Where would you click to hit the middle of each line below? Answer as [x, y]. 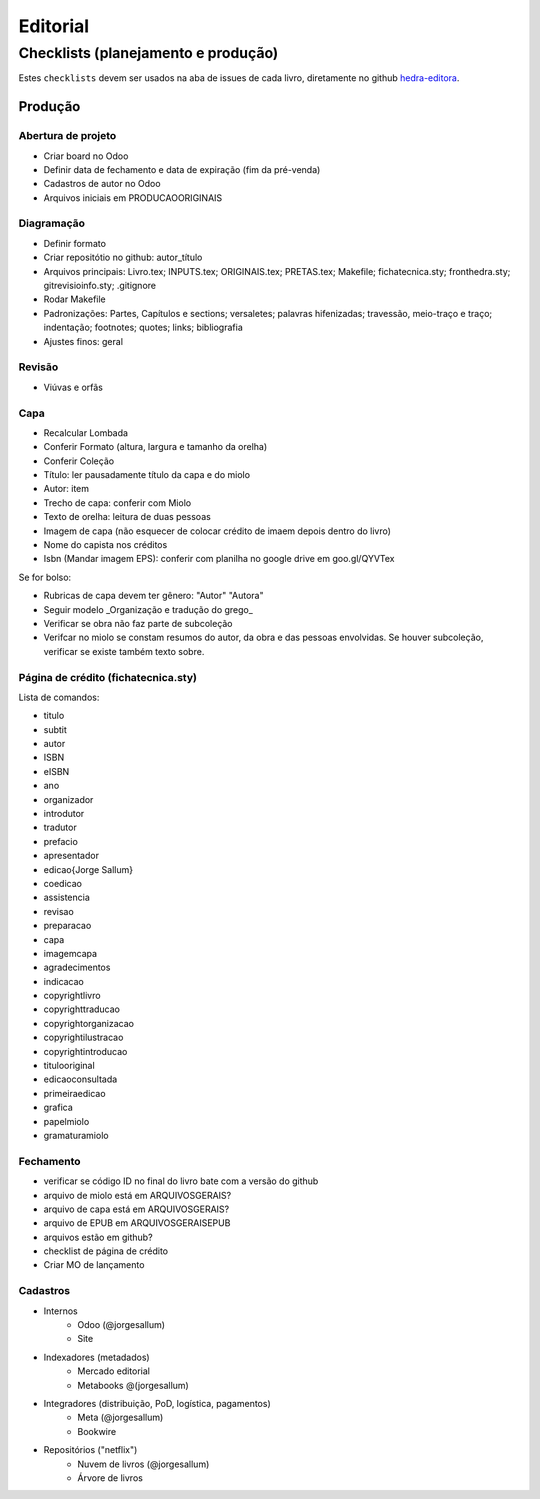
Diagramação [51, 223]
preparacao [67, 926]
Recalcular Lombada [86, 432]
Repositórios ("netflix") [90, 1450]
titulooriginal [69, 1066]
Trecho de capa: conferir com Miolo [117, 502]
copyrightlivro [72, 996]
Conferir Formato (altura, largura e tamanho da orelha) [155, 447]
